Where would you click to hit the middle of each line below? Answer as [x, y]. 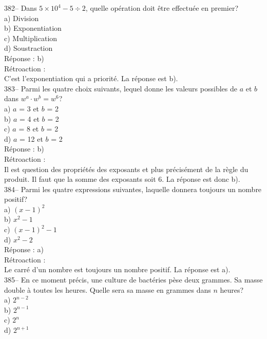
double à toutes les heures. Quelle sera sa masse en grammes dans [108, 289]
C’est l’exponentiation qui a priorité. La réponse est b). [91, 78]
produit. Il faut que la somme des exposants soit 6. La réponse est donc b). [122, 179]
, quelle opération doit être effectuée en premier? [162, 8]
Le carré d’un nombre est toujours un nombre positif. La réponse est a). [117, 269]
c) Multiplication [31, 38]
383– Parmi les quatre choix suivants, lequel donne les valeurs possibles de [121, 88]
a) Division [22, 18]
